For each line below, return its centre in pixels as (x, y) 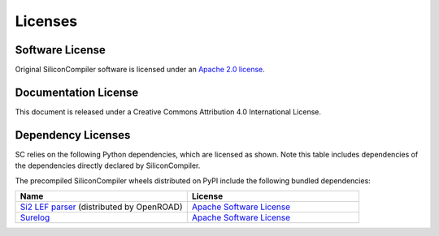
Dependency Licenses (73, 135)
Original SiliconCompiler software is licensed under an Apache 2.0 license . (140, 70)
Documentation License (77, 92)
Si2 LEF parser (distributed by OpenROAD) (101, 207)
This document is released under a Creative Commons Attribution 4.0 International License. (168, 112)
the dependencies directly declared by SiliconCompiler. (108, 165)
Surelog (35, 217)
